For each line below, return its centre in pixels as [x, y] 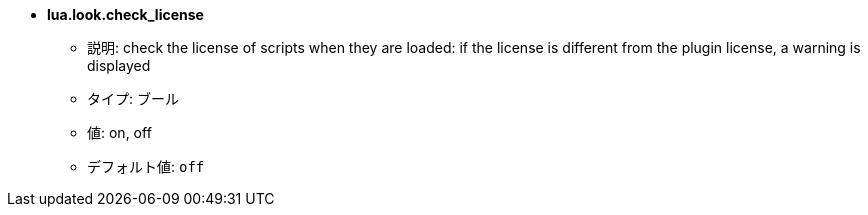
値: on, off [119, 132]
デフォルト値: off [146, 166]
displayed [119, 65]
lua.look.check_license [125, 14]
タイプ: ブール [133, 98]
